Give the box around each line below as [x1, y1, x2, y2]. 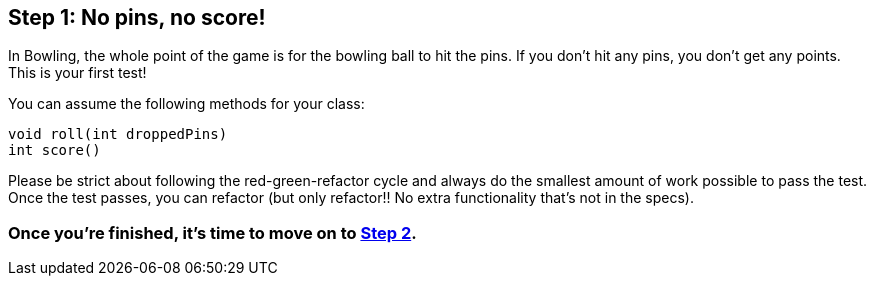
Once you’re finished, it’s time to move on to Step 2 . [8, 222, 417, 243]
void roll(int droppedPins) [8, 126, 228, 143]
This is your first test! [8, 64, 147, 82]
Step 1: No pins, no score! [8, 5, 266, 30]
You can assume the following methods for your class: [8, 95, 365, 113]
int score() [8, 142, 101, 159]
